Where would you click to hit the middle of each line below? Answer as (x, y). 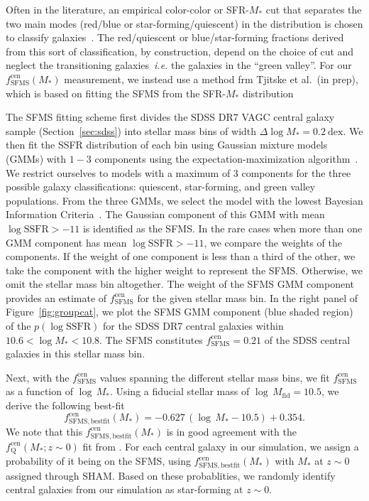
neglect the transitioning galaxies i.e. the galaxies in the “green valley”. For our (179, 65)
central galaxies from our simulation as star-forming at (125, 489)
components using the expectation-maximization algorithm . (226, 158)
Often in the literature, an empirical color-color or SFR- (127, 9)
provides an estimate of (56, 297)
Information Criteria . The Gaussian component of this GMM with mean (165, 214)
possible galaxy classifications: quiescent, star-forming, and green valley (161, 187)
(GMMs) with (36, 158)
